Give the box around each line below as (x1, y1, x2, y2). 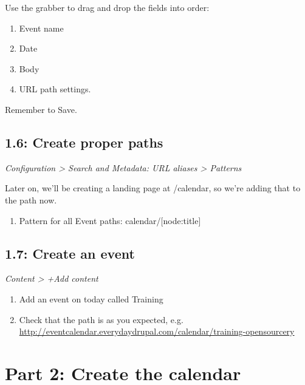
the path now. (5, 193, 57, 206)
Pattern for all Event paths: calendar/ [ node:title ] (19, 214, 201, 227)
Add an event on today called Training (19, 292, 163, 305)
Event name (19, 21, 64, 34)
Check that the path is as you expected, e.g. (19, 313, 183, 325)
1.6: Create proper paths (5, 132, 163, 151)
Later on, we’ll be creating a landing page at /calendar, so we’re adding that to (5, 182, 301, 194)
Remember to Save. (5, 103, 77, 115)
